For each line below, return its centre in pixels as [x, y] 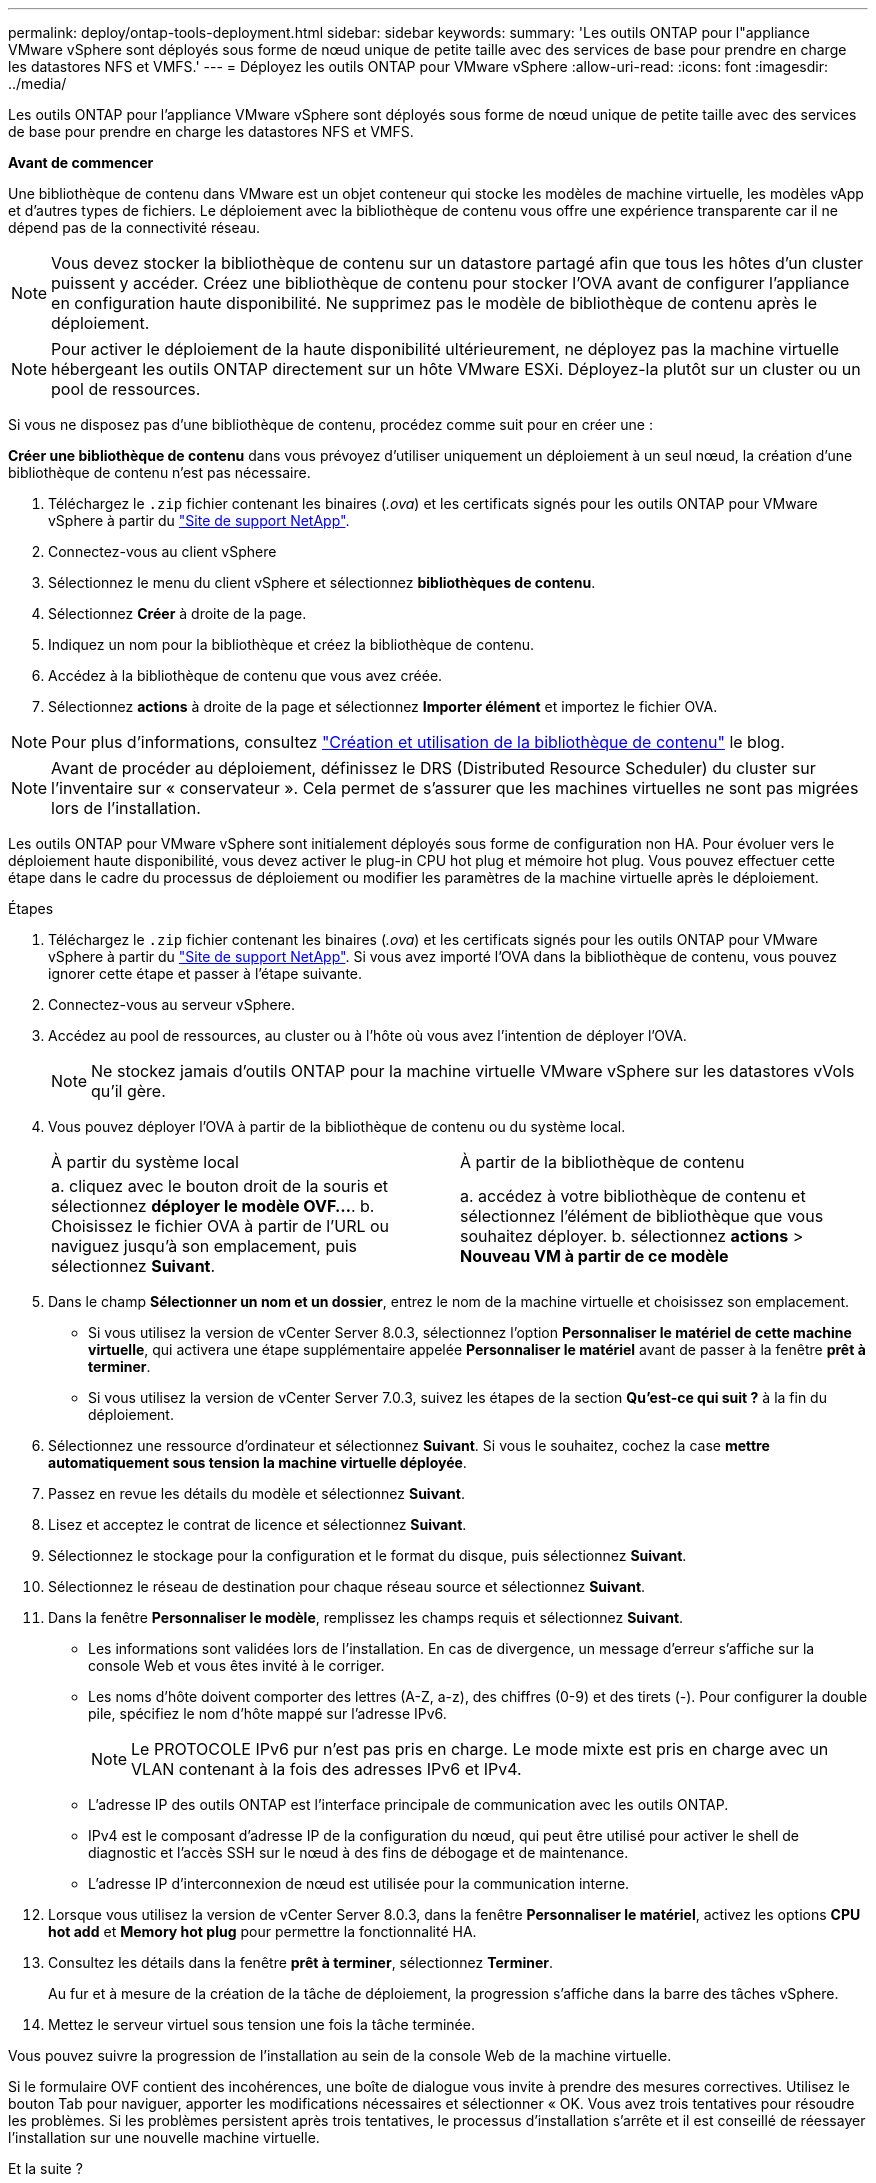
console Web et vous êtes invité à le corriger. [236, 1665]
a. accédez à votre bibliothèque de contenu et [633, 1196]
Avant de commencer [81, 162]
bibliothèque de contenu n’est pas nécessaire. [159, 472]
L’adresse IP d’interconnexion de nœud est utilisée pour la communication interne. [359, 1883]
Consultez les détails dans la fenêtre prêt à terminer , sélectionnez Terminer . [301, 1962]
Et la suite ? [45, 2168]
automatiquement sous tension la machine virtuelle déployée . [257, 1462]
